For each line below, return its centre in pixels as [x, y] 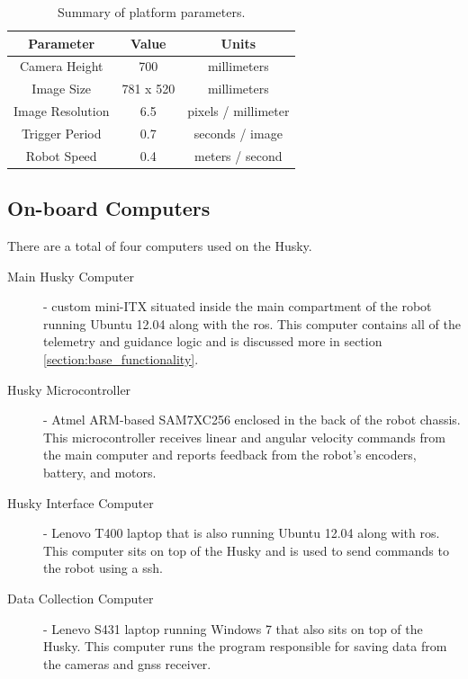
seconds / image [238, 133]
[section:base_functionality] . [121, 359]
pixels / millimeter [238, 111]
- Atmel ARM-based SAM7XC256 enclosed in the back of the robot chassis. [252, 420]
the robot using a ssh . [103, 568]
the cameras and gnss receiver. [127, 663]
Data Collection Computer [81, 599]
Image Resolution [62, 111]
